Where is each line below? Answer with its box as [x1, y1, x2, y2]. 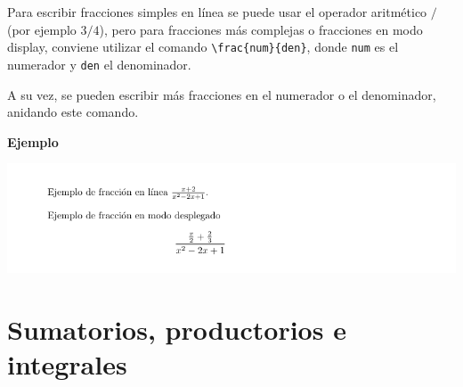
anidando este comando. [7, 103, 139, 121]
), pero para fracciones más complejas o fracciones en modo [99, 20, 423, 38]
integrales [7, 346, 127, 383]
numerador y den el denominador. [7, 54, 191, 73]
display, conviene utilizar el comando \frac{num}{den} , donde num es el [7, 37, 399, 56]
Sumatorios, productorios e [7, 310, 346, 347]
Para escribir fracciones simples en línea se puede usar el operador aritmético [7, 3, 427, 21]
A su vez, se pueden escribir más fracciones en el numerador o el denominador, [7, 85, 436, 103]
